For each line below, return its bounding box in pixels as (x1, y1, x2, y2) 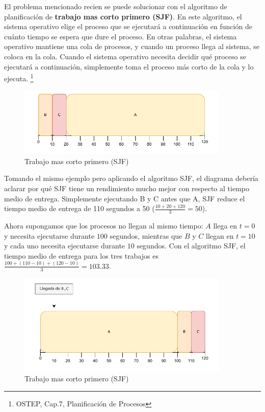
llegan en (206, 230, 234, 241)
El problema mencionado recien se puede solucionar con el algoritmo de (4, 1, 227, 11)
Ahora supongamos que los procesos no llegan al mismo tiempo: (4, 220, 203, 231)
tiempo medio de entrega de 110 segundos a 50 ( (4, 203, 155, 214)
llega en (213, 220, 237, 231)
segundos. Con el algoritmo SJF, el (137, 240, 246, 251)
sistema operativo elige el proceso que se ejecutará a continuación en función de (4, 21, 252, 32)
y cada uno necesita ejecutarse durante (4, 240, 125, 251)
